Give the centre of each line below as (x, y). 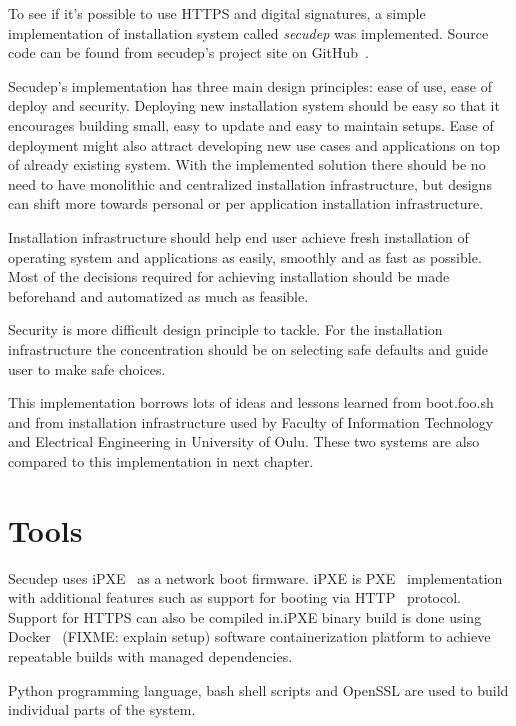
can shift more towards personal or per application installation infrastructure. (246, 203)
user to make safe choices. (87, 368)
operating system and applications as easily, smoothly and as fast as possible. (245, 256)
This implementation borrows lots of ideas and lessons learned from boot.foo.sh (251, 402)
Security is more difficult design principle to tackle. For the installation (225, 329)
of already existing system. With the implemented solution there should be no (247, 164)
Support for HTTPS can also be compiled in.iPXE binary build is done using (245, 616)
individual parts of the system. (102, 709)
